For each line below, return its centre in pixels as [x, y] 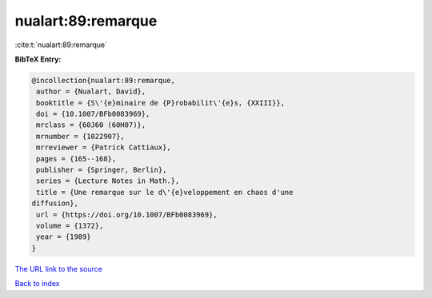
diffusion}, [55, 203]
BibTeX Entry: [38, 59]
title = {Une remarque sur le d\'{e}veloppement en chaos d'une [165, 192]
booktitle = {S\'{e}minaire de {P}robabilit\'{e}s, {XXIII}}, [161, 103]
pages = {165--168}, [76, 159]
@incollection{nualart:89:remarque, [104, 80]
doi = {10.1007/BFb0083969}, [93, 114]
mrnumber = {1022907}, [81, 136]
